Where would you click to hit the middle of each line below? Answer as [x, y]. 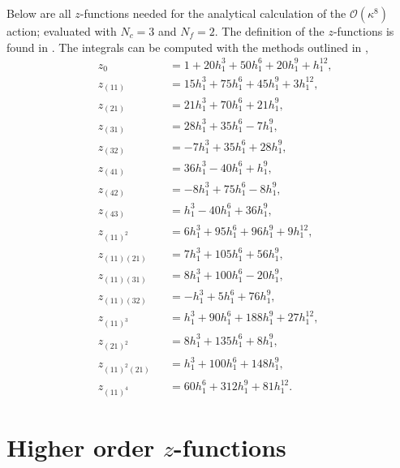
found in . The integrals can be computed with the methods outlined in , [187, 47]
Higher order [81, 447]
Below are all [39, 13]
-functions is [363, 31]
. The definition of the [269, 31]
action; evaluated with [62, 31]
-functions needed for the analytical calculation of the [213, 13]
